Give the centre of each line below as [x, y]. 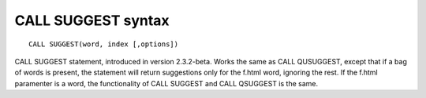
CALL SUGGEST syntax [92, 20]
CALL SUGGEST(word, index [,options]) [104, 44]
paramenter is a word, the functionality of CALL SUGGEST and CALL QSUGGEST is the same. [166, 83]
